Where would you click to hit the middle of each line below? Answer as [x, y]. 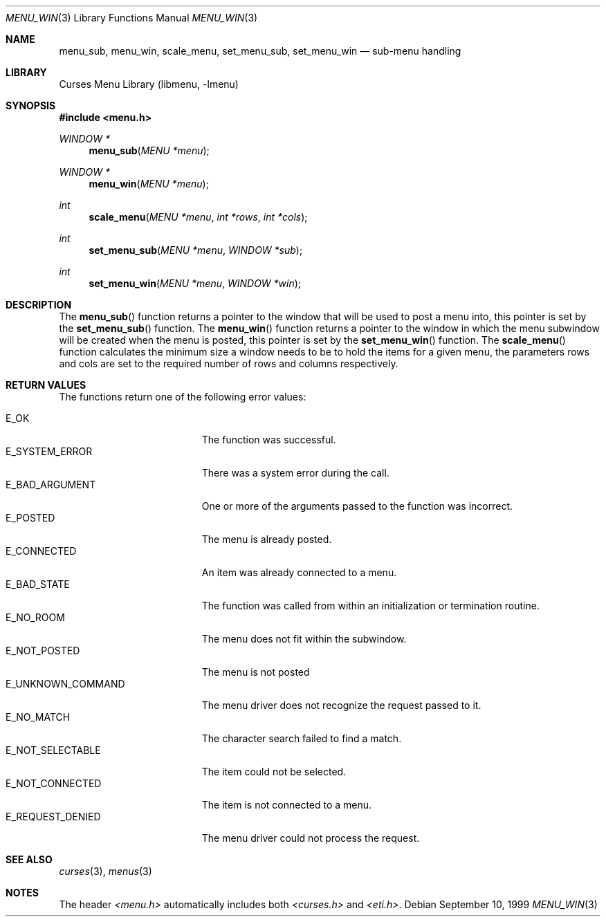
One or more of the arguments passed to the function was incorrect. [357, 506]
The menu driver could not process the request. [311, 838]
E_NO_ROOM [35, 617]
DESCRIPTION [39, 305]
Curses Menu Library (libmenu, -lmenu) [149, 84]
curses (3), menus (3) [105, 871]
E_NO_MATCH [38, 717]
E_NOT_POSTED [43, 651]
